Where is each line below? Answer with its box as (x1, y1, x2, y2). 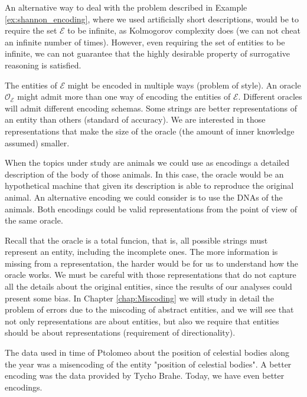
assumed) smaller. (5, 136, 70, 149)
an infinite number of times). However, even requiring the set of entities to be (5, 35, 285, 48)
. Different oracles (238, 90, 302, 103)
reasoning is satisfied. (5, 58, 81, 71)
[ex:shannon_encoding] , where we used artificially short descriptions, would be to (5, 12, 299, 25)
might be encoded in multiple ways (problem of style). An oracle (67, 78, 301, 91)
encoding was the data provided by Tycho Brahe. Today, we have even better (5, 369, 285, 382)
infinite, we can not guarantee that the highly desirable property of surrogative (5, 47, 290, 60)
